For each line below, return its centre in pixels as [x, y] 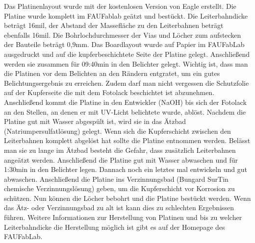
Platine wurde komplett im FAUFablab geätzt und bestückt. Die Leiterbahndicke [126, 15]
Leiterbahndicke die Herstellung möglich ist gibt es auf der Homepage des [115, 227]
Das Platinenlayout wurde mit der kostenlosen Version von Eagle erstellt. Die [120, 6]
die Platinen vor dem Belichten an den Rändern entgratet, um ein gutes [112, 73]
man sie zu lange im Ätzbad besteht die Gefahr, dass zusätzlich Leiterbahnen [120, 150]
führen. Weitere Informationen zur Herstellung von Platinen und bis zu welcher [123, 217]
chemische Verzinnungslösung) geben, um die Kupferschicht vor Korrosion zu [119, 188]
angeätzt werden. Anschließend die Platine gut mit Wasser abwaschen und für [121, 159]
